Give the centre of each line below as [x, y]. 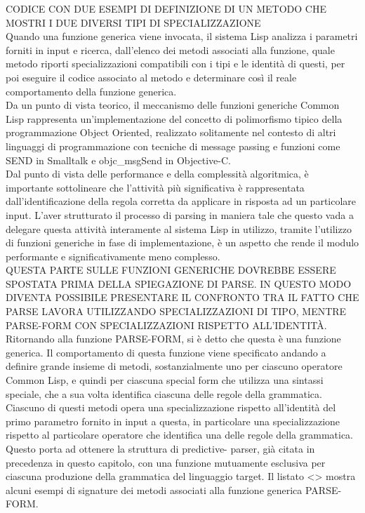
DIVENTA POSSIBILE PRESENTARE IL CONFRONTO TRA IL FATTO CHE [182, 297]
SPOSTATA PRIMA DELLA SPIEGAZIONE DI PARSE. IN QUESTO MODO [179, 283]
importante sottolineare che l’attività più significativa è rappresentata [155, 187]
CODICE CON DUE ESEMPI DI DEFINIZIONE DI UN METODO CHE [166, 8]
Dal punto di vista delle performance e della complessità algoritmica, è [157, 174]
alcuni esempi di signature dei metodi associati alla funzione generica [154, 489]
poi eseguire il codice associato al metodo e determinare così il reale [151, 77]
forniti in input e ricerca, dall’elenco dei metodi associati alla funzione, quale [170, 49]
